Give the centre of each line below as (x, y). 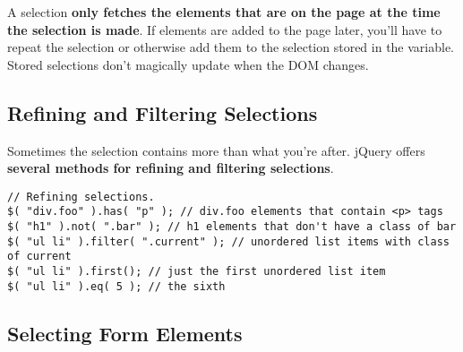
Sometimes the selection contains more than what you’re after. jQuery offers (216, 150)
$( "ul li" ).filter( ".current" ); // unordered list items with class (228, 241)
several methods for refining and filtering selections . (171, 168)
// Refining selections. (81, 197)
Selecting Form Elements (125, 333)
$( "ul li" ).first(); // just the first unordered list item (197, 272)
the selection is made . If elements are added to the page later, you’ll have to (225, 29)
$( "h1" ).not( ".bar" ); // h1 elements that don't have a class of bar (232, 227)
